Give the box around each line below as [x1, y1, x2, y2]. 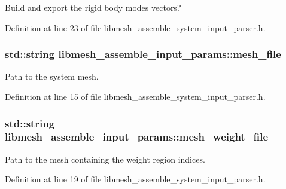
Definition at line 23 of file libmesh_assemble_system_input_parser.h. [5, 21, 266, 33]
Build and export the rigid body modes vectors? [5, 1, 181, 13]
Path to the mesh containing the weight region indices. [5, 153, 205, 165]
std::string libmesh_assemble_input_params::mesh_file [5, 47, 281, 62]
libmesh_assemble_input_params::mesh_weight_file [5, 129, 269, 144]
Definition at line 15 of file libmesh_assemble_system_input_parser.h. [5, 90, 266, 102]
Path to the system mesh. [5, 70, 99, 83]
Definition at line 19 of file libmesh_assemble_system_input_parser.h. [5, 173, 266, 185]
